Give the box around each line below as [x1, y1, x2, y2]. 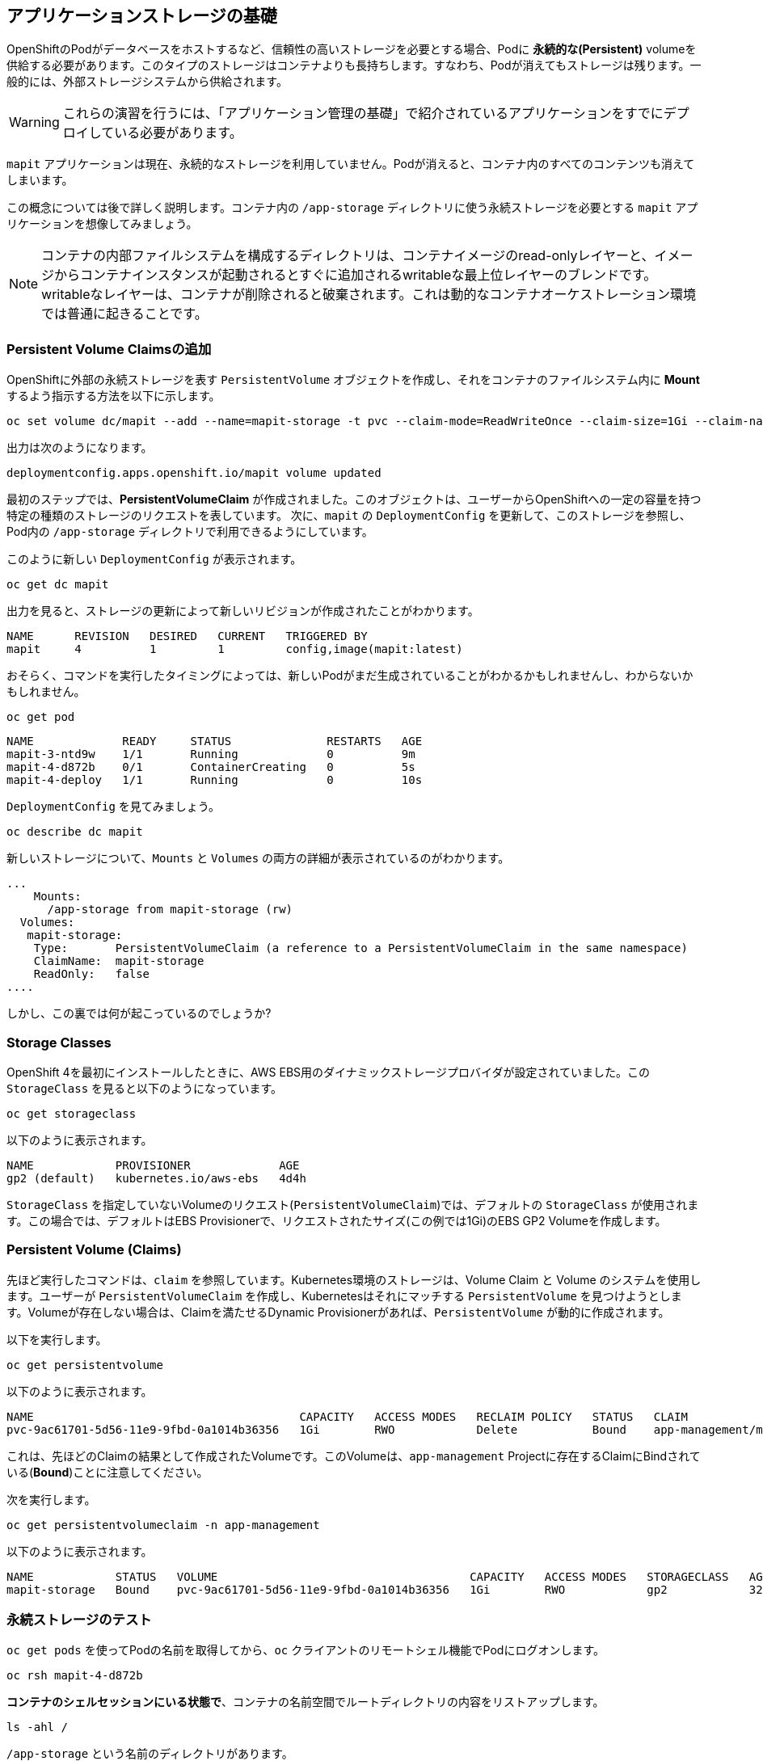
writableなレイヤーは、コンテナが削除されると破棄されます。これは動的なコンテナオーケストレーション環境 [41, 286, 697, 303]
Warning [9, 114, 60, 131]
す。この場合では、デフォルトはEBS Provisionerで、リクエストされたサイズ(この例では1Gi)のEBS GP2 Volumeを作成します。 [6, 1213, 667, 1228]
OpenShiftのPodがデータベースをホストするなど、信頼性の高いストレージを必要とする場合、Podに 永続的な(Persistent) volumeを [6, 42, 697, 57]
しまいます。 [6, 173, 74, 187]
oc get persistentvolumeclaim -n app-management [6, 1518, 320, 1531]
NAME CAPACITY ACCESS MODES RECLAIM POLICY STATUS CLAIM [6, 1409, 688, 1423]
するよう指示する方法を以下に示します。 [6, 389, 221, 403]
